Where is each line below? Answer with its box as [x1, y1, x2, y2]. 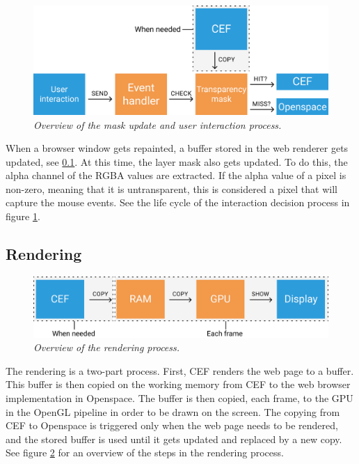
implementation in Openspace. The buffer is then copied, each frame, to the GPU [6, 391, 353, 405]
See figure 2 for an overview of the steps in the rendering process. [6, 445, 284, 460]
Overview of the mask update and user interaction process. [33, 117, 282, 132]
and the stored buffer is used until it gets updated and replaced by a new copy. [6, 431, 342, 446]
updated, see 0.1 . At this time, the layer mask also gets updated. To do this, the [6, 154, 348, 169]
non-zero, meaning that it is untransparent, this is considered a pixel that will [6, 181, 337, 196]
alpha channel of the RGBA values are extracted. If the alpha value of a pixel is [6, 168, 346, 183]
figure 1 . [6, 209, 40, 224]
